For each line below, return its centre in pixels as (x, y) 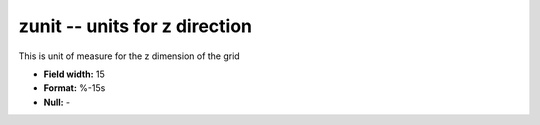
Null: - (57, 102)
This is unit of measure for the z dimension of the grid (129, 56)
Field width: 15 (74, 74)
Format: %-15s (74, 88)
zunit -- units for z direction (135, 26)
